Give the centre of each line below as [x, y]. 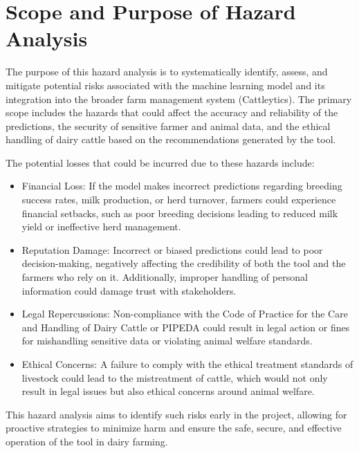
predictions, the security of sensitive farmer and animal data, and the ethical [168, 126]
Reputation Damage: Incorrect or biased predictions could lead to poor [172, 249]
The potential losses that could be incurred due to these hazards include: [160, 162]
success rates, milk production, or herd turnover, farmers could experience [179, 200]
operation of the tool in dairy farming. [87, 441]
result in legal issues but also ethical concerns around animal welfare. [168, 391]
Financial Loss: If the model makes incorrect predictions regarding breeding [182, 186]
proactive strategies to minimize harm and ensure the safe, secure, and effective [174, 428]
